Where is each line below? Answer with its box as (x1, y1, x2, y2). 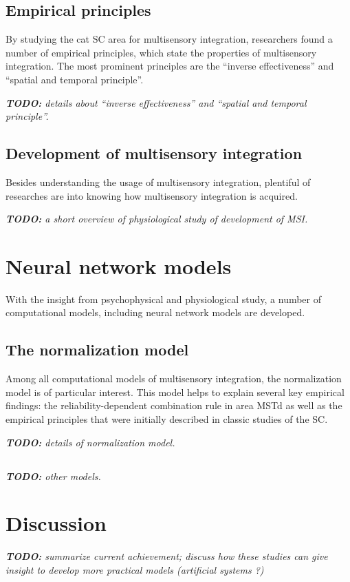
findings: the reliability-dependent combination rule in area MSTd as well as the (6, 398, 342, 413)
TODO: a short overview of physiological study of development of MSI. (6, 211, 308, 226)
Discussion (6, 509, 107, 537)
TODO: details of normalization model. (6, 435, 175, 449)
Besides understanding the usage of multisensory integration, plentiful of (6, 174, 311, 189)
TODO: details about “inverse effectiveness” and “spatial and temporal (6, 95, 307, 110)
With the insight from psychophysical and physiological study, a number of (6, 291, 322, 306)
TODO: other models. (6, 468, 101, 483)
